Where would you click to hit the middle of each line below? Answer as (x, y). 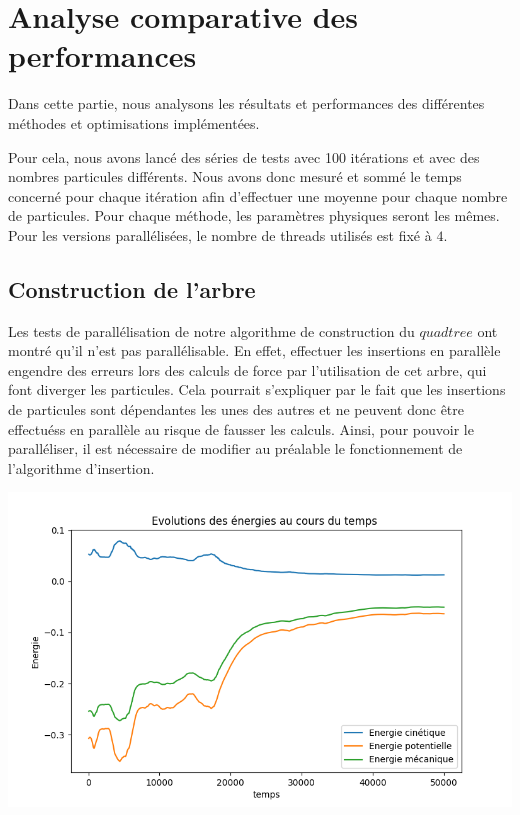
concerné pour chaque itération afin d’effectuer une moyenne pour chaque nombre (258, 195)
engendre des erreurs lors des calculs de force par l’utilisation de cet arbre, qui (247, 369)
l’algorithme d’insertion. (81, 467)
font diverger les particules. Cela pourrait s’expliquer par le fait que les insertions (257, 389)
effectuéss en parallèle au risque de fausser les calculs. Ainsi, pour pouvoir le (241, 428)
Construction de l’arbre (132, 288)
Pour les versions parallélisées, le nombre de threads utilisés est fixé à (220, 234)
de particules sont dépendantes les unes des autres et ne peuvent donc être (236, 409)
